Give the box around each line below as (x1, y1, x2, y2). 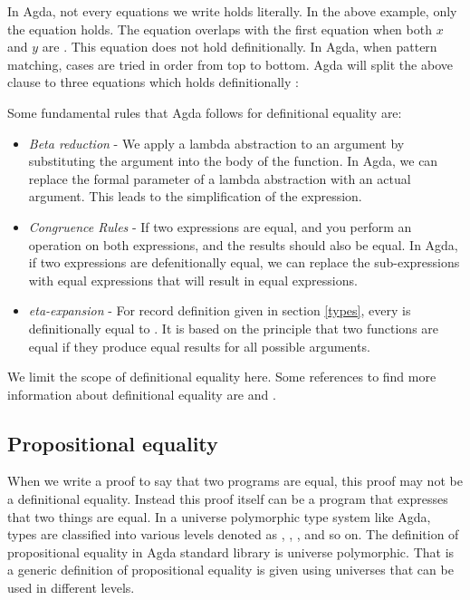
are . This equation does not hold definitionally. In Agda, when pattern (42, 37, 437, 56)
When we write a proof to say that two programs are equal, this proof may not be (7, 471, 463, 490)
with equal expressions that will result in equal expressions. (28, 270, 358, 289)
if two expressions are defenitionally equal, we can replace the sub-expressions (28, 253, 460, 272)
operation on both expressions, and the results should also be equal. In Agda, (28, 235, 458, 254)
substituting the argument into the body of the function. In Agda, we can (28, 151, 438, 170)
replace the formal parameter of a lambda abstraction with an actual (28, 169, 411, 188)
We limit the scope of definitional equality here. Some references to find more (7, 367, 436, 386)
